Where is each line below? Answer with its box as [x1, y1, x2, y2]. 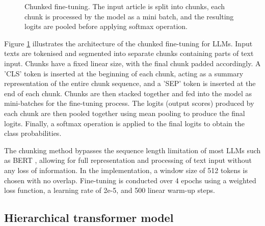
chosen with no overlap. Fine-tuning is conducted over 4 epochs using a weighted [4, 175, 256, 185]
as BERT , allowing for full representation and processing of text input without [4, 155, 252, 165]
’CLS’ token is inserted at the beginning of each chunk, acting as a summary [4, 68, 244, 78]
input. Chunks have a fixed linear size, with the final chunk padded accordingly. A [4, 58, 261, 68]
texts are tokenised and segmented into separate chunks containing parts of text [4, 48, 254, 59]
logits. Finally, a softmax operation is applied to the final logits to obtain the [4, 118, 245, 128]
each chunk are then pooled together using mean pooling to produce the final [4, 107, 245, 118]
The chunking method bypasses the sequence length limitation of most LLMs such [4, 145, 261, 155]
